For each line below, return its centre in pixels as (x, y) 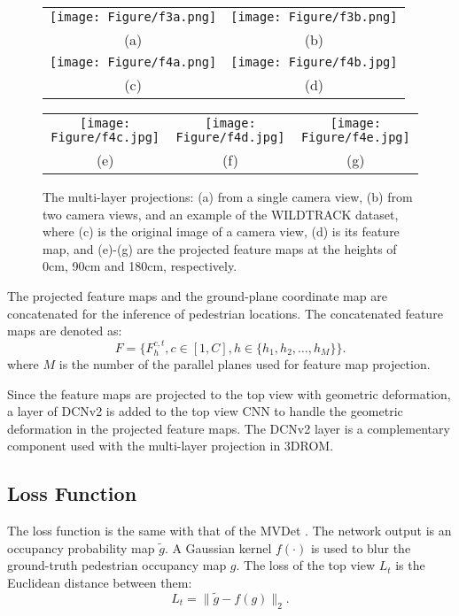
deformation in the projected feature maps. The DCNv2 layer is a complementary (229, 428)
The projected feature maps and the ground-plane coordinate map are (197, 295)
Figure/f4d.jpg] (230, 137)
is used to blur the (361, 547)
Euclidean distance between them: (100, 582)
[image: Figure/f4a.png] (133, 62)
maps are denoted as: (65, 331)
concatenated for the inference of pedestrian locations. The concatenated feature (225, 313)
